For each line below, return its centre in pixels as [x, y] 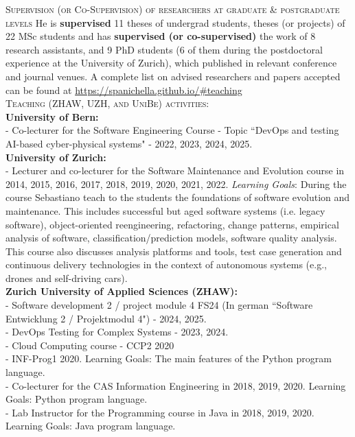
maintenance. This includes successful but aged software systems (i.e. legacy [165, 210]
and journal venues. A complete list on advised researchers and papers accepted [173, 76]
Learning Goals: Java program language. [91, 426]
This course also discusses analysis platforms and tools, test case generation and [174, 251]
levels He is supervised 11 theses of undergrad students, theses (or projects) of [175, 22]
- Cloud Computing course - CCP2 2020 [90, 345]
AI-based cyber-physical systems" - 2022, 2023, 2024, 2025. [129, 143]
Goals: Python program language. [77, 399]
